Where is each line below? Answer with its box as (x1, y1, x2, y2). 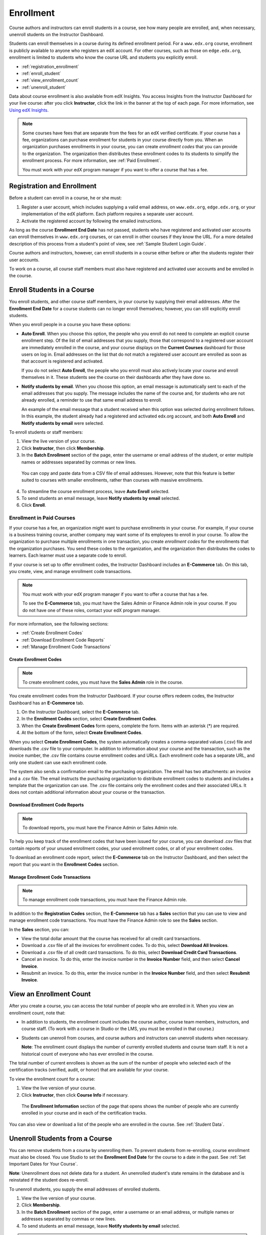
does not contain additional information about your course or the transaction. (9, 789, 166, 795)
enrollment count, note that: (9, 1010, 66, 1016)
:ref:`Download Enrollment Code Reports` (21, 637, 105, 643)
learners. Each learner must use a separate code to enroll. (9, 552, 127, 558)
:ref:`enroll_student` (21, 70, 62, 76)
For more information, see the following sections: (9, 620, 109, 627)
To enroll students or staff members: (9, 429, 83, 435)
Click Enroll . (21, 502, 46, 508)
